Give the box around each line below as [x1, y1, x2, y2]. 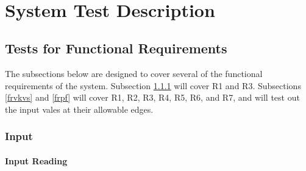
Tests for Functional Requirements [5, 39, 227, 58]
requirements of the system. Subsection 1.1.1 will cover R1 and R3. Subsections [5, 79, 301, 92]
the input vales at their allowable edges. [5, 102, 154, 115]
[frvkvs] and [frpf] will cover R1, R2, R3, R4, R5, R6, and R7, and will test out [5, 91, 300, 104]
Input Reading [5, 154, 68, 167]
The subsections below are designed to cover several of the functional [5, 67, 263, 80]
